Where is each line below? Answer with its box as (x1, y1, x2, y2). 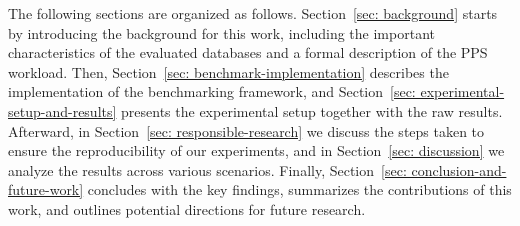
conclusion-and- (411, 159, 507, 180)
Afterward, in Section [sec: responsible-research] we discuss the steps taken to (8, 120, 485, 141)
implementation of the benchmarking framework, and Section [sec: (8, 81, 416, 102)
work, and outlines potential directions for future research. (8, 198, 366, 219)
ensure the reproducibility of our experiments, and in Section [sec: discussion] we (8, 140, 505, 161)
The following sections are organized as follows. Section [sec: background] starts (8, 3, 498, 23)
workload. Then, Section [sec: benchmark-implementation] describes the (8, 61, 449, 82)
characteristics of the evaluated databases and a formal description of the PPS (8, 42, 488, 63)
